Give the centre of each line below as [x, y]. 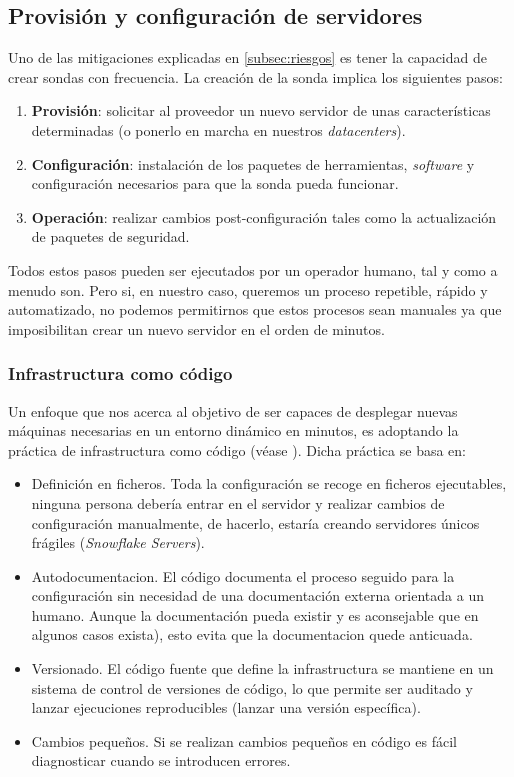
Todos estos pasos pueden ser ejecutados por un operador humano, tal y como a [253, 269]
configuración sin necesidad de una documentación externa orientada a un [257, 595]
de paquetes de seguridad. [110, 236]
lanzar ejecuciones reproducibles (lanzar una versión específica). [226, 707]
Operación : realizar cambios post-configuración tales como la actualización [264, 216]
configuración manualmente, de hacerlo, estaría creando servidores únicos [255, 522]
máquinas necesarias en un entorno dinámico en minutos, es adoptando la [233, 430]
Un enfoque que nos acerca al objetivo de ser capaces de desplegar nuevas [233, 410]
